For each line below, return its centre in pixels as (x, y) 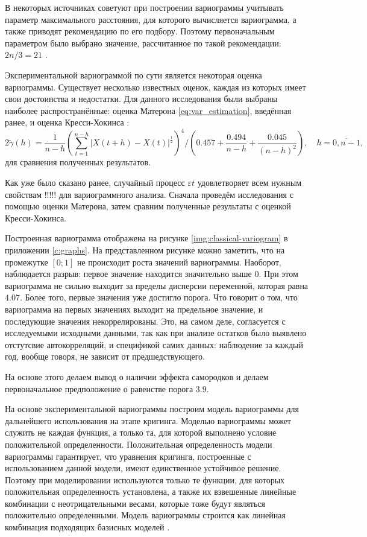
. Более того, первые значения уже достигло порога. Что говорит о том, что (158, 297)
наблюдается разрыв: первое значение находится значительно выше (128, 274)
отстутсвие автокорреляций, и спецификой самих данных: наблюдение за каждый (154, 344)
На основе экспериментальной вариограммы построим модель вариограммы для (152, 409)
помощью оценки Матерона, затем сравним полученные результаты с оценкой (148, 206)
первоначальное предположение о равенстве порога (99, 388)
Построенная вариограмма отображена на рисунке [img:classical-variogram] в (146, 238)
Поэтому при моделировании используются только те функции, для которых (145, 479)
